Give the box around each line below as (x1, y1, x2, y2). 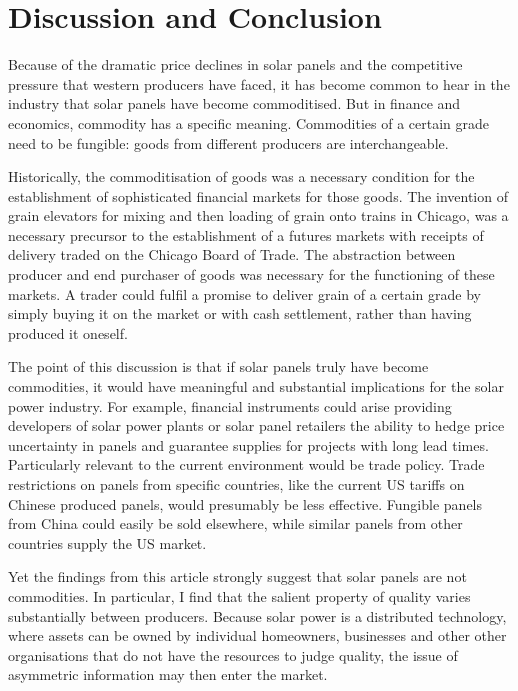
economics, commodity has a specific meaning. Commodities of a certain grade (8, 112, 489, 133)
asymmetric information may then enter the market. (8, 664, 328, 685)
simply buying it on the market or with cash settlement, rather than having (8, 303, 472, 324)
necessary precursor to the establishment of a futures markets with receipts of (8, 224, 484, 245)
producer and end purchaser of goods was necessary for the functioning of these (8, 264, 495, 285)
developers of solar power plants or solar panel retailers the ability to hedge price (8, 415, 505, 436)
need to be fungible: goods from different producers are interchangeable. (8, 132, 449, 153)
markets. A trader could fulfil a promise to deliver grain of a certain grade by (8, 283, 481, 304)
